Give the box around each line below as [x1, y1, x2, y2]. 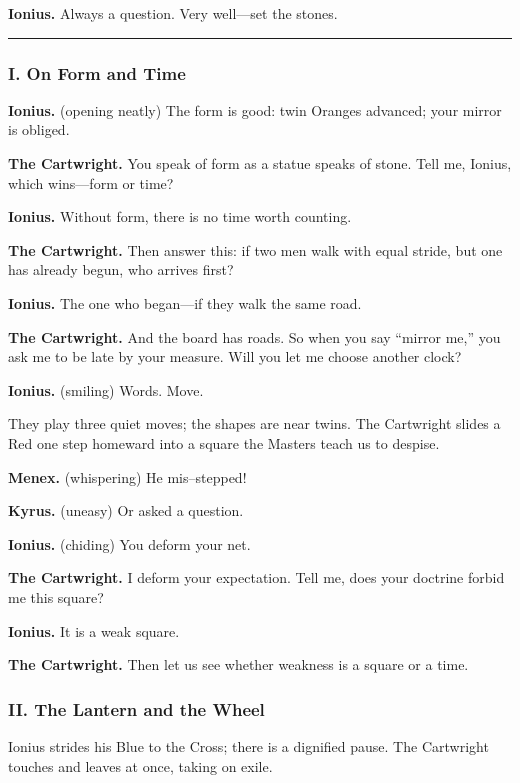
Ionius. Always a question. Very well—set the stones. [8, 3, 338, 23]
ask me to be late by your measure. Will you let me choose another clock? [8, 346, 462, 367]
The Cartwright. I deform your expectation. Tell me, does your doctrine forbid [8, 567, 505, 588]
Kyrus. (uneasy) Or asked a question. [8, 500, 244, 521]
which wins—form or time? [8, 172, 174, 193]
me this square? [8, 586, 104, 607]
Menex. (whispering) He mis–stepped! [8, 466, 247, 487]
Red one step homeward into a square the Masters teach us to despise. [8, 432, 440, 453]
